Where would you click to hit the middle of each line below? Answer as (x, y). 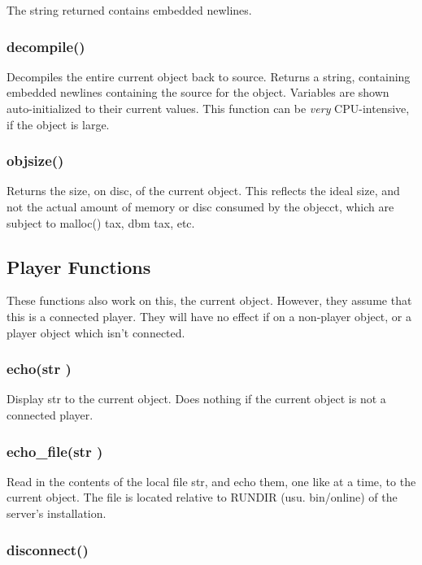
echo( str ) (39, 369)
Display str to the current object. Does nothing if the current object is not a (196, 399)
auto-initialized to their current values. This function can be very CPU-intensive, (208, 108)
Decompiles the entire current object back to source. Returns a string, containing (209, 76)
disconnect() (48, 549)
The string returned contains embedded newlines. (129, 10)
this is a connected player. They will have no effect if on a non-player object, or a (209, 316)
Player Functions (79, 266)
